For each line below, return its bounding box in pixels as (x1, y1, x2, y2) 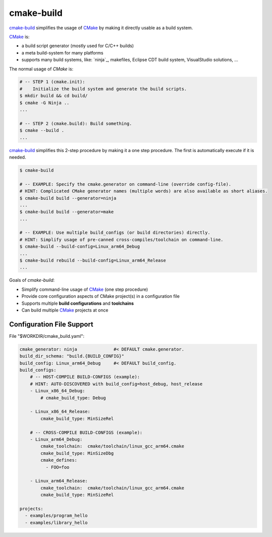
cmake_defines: (40, 457, 78, 463)
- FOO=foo (45, 464, 69, 470)
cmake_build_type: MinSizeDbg (40, 450, 114, 456)
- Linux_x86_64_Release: (30, 409, 91, 415)
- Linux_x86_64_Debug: (30, 388, 85, 394)
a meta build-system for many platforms (21, 50, 104, 55)
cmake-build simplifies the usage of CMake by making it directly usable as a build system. (9, 25, 193, 31)
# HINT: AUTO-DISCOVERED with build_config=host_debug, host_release (30, 381, 203, 386)
